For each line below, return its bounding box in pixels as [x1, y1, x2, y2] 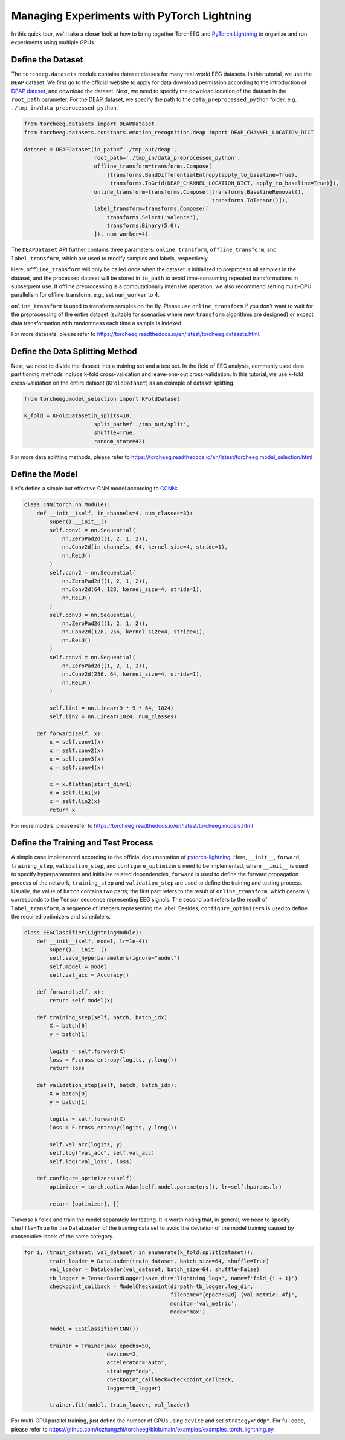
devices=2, [106, 1351, 139, 1358]
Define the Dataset [11, 54, 84, 65]
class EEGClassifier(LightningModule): [24, 930, 142, 936]
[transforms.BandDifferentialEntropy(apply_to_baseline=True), [106, 171, 298, 178]
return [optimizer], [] [49, 1200, 120, 1207]
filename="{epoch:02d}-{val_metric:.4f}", [170, 1292, 298, 1298]
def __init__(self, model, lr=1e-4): [36, 937, 149, 945]
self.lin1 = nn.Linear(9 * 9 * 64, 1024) [49, 704, 174, 712]
